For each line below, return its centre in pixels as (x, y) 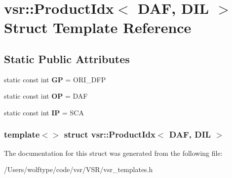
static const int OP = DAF (46, 96)
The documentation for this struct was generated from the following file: (113, 153)
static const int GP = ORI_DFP (55, 79)
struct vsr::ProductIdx (110, 134)
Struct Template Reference (98, 27)
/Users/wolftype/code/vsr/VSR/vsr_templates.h (78, 169)
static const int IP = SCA (44, 112)
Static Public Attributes (67, 58)
